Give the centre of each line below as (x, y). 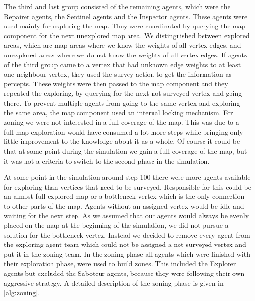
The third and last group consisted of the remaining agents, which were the (117, 6)
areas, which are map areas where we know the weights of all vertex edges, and (123, 45)
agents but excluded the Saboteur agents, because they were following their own (124, 273)
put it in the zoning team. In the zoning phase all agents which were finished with (127, 254)
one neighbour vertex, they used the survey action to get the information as (118, 74)
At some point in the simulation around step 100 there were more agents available (127, 177)
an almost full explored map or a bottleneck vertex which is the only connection (124, 196)
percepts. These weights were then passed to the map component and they (116, 83)
